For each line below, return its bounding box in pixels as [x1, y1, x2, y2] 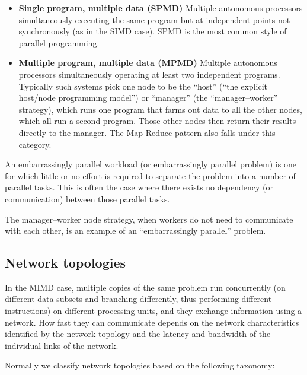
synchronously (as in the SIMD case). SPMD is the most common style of [18, 25, 287, 37]
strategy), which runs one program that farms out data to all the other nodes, [18, 103, 302, 115]
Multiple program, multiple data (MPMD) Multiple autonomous [18, 56, 277, 69]
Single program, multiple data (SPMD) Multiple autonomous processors [18, 2, 303, 14]
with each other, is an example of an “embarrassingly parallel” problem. [5, 224, 266, 237]
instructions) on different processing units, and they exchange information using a [5, 304, 302, 317]
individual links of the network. [5, 339, 119, 351]
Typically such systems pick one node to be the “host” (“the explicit [18, 80, 267, 92]
